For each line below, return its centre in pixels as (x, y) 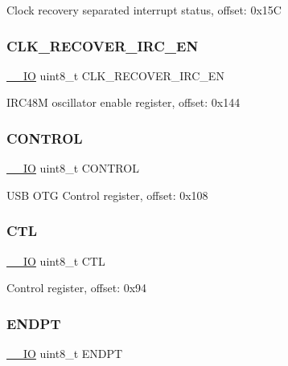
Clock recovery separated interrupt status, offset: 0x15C (144, 10)
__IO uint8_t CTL (56, 260)
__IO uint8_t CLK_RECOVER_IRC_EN (115, 75)
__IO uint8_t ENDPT (65, 354)
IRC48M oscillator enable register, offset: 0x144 (123, 102)
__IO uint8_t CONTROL (73, 168)
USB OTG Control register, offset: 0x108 (107, 195)
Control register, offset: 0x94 (77, 288)
